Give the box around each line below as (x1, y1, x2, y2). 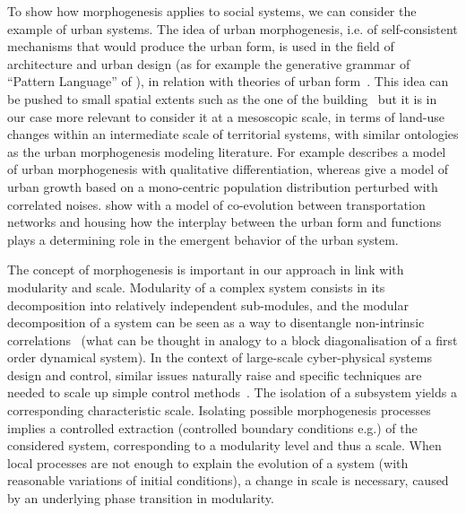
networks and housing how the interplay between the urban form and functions (7, 213, 442, 231)
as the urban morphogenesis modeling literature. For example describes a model (7, 142, 446, 161)
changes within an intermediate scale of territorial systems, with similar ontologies (7, 125, 459, 143)
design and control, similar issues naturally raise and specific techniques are (7, 365, 422, 384)
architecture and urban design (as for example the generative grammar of (7, 54, 410, 73)
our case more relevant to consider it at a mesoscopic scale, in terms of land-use (7, 107, 444, 126)
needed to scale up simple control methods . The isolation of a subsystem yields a (7, 383, 457, 402)
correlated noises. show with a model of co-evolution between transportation (7, 195, 426, 213)
